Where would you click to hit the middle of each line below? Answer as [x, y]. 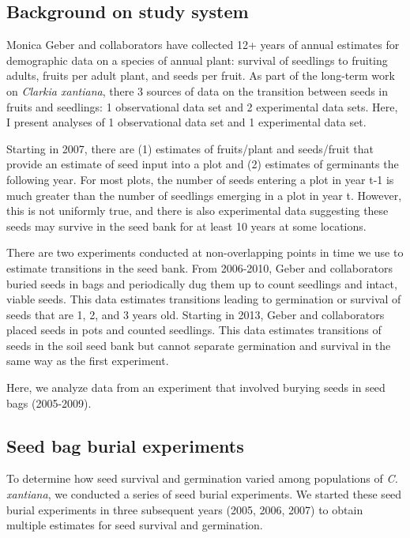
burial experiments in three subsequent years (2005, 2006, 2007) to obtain [185, 509]
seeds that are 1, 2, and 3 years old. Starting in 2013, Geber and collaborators [196, 314]
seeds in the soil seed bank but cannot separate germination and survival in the [199, 345]
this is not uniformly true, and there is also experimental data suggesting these [197, 211]
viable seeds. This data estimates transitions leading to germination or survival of [204, 299]
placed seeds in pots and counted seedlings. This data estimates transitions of [194, 330]
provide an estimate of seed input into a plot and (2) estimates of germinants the [203, 164]
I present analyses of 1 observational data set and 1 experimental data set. [186, 122]
